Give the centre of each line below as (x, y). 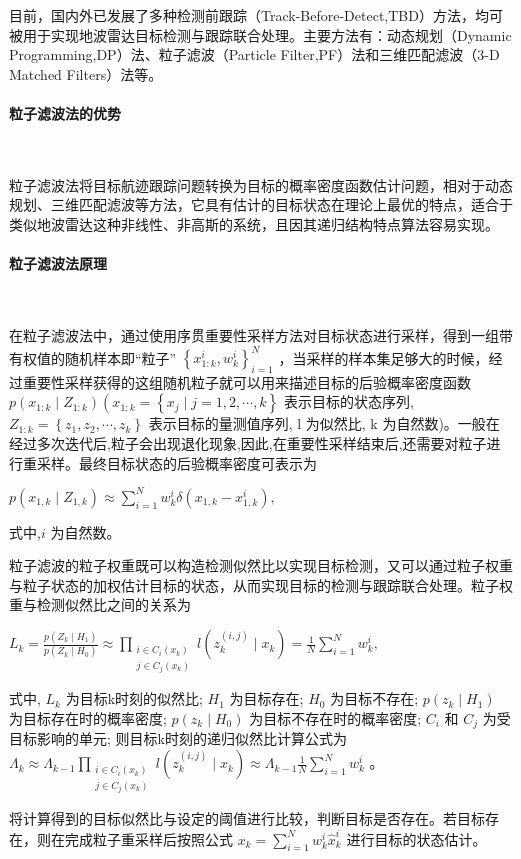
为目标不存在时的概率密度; (335, 718)
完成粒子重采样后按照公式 (148, 838)
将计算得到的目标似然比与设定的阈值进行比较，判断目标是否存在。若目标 (247, 818)
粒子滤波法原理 (58, 263)
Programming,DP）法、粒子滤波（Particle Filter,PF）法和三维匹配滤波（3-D (254, 54)
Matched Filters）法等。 (86, 73)
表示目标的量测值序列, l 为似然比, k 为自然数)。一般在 (324, 423)
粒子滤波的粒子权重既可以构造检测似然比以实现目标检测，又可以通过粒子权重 (261, 565)
